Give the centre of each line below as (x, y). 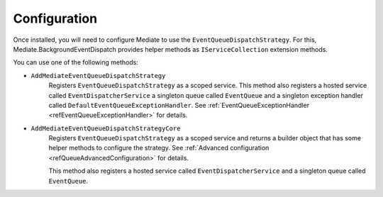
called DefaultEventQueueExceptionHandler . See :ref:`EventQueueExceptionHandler (179, 105)
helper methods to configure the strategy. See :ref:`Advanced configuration (159, 148)
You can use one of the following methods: (76, 62)
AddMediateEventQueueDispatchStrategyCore (106, 128)
